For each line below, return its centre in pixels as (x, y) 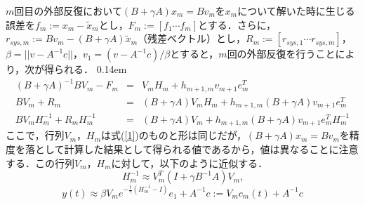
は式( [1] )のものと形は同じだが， (174, 135)
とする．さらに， (237, 24)
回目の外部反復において (68, 11)
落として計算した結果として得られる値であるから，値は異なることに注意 (192, 148)
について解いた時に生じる (296, 11)
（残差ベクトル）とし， (192, 38)
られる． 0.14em (91, 69)
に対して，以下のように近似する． (190, 163)
